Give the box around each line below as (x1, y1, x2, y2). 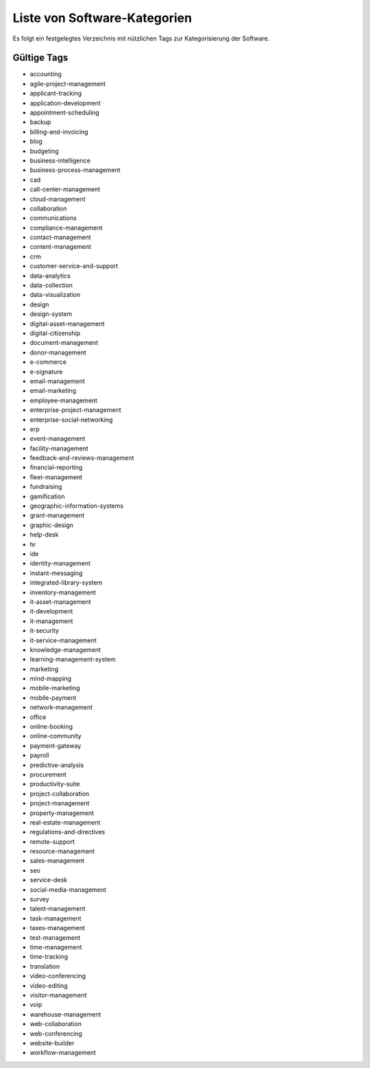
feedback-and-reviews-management (29, 454, 134, 462)
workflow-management (29, 1049, 96, 1057)
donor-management (29, 348, 87, 356)
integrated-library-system (29, 579, 103, 587)
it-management (29, 617, 73, 625)
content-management (29, 243, 92, 251)
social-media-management (29, 885, 106, 894)
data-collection (29, 281, 73, 289)
